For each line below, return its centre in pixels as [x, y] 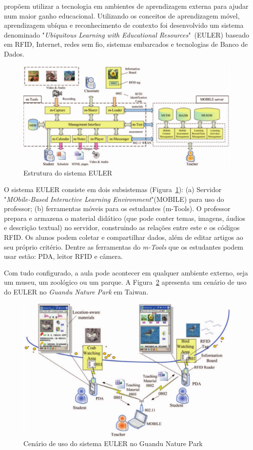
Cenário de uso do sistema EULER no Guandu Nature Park [113, 443]
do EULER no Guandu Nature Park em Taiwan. [76, 291]
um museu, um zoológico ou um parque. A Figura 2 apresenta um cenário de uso [125, 282]
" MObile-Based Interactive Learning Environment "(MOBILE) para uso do [114, 199]
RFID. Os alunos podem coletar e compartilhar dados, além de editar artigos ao [124, 237]
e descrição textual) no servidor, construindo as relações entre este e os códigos [122, 227]
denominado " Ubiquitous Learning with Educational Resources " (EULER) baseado [126, 34]
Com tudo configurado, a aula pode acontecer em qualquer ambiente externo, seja [126, 272]
